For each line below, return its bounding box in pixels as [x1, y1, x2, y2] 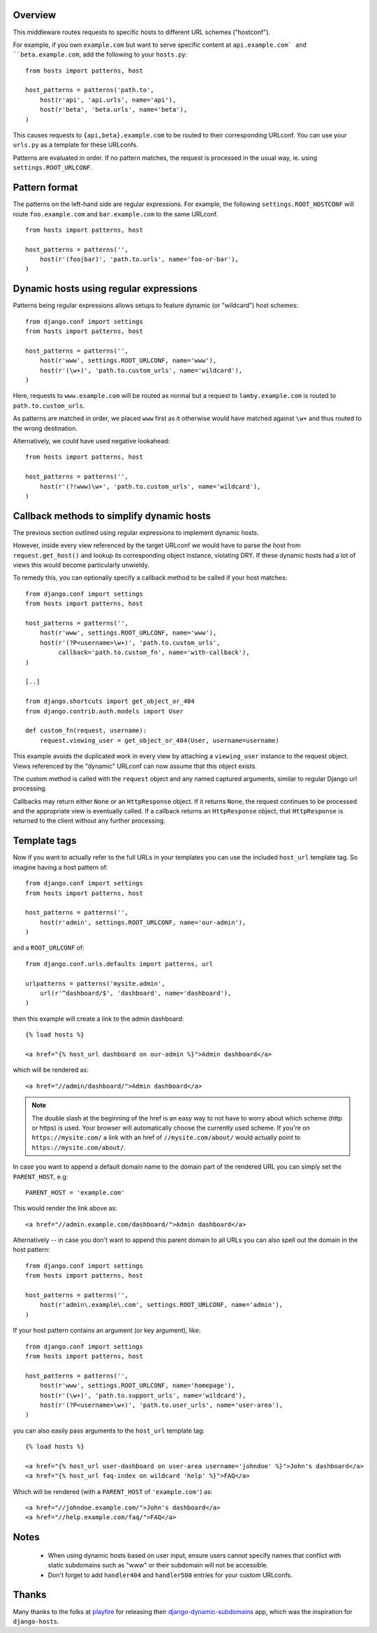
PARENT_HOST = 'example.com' [25, 1188, 125, 1197]
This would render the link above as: [13, 1204, 118, 1213]
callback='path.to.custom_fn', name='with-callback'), [58, 649, 251, 656]
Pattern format [13, 182, 78, 193]
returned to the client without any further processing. [13, 817, 165, 825]
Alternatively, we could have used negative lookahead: [13, 437, 170, 445]
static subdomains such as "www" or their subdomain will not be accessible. [47, 1561, 269, 1569]
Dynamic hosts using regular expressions [13, 283, 198, 295]
